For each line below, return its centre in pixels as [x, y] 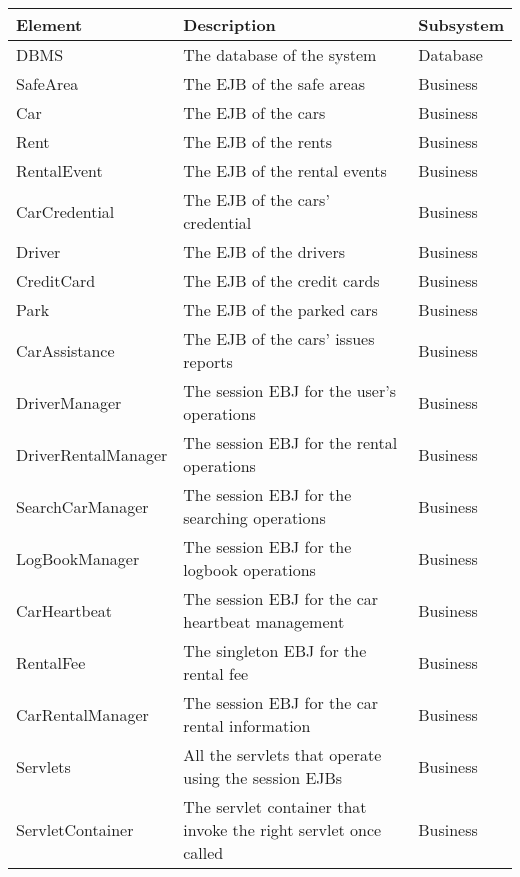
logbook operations [249, 569]
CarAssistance [65, 350]
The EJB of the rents [258, 141]
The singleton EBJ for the [275, 650]
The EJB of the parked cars [280, 309]
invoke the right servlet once [282, 829]
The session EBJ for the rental [290, 442]
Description [229, 24]
